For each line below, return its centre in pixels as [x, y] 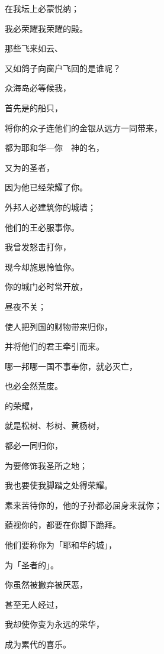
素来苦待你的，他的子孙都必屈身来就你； [83, 505]
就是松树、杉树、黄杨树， [54, 425]
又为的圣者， [30, 167]
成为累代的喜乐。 [38, 644]
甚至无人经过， [34, 604]
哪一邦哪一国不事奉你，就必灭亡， [71, 366]
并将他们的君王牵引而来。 [54, 346]
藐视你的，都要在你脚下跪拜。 [63, 525]
